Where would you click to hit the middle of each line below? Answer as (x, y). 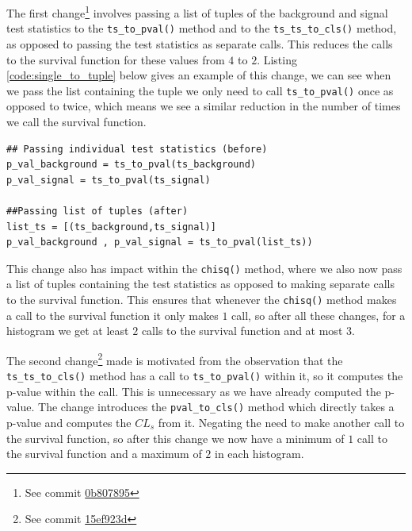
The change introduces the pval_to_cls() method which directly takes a (216, 407)
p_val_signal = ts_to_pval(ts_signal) (109, 180)
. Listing (277, 59)
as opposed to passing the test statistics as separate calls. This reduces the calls (200, 43)
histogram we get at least (68, 331)
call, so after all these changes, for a (319, 315)
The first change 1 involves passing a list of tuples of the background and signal (197, 12)
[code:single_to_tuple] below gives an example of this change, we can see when (199, 75)
